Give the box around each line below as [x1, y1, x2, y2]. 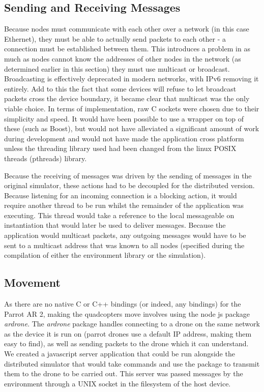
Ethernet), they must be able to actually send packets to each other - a [4, 33, 226, 44]
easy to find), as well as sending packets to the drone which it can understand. [4, 338, 249, 349]
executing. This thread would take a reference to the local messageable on [4, 209, 234, 220]
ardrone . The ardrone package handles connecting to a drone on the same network [4, 318, 260, 329]
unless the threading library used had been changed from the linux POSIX [4, 143, 237, 154]
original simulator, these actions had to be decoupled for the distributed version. [4, 180, 255, 191]
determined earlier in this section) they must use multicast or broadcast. [4, 63, 230, 74]
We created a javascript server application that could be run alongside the [4, 348, 235, 359]
